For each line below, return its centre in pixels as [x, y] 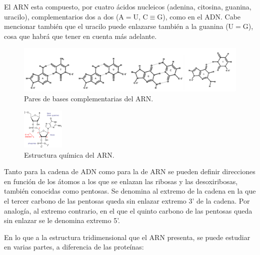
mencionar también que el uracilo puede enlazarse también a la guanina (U [119, 26]
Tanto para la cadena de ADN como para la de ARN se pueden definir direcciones [130, 171]
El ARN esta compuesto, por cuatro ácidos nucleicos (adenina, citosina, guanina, [128, 6]
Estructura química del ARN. [69, 154]
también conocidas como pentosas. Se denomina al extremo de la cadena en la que [130, 191]
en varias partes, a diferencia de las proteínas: [74, 247]
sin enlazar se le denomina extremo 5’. [62, 220]
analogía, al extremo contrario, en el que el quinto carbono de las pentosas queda [128, 210]
